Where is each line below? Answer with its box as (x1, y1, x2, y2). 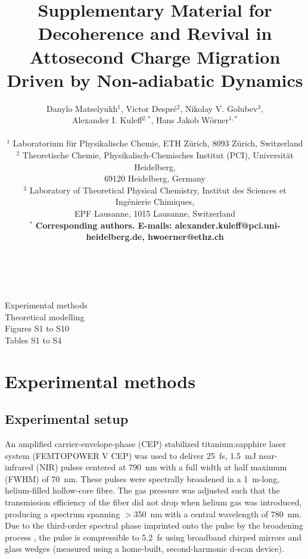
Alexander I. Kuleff (71, 114, 142, 126)
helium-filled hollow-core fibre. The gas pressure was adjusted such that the (5, 484, 280, 496)
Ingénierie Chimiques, (115, 195, 195, 208)
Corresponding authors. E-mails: (35, 218, 172, 231)
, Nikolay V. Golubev (180, 102, 258, 114)
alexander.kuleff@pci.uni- (175, 218, 281, 231)
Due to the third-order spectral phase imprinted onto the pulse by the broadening (5, 519, 303, 532)
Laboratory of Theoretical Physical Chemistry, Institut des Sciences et (29, 183, 287, 196)
